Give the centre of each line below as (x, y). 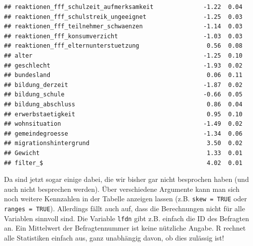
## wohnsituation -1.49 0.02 (123, 124)
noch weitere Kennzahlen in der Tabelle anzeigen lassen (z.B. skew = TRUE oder (126, 199)
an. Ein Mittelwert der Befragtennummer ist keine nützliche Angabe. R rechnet (125, 228)
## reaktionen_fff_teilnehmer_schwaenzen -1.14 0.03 (123, 27)
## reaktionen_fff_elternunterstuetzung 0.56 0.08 (123, 46)
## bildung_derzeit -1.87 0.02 (123, 85)
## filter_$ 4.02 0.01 (123, 163)
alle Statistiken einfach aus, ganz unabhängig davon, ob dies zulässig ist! (114, 237)
